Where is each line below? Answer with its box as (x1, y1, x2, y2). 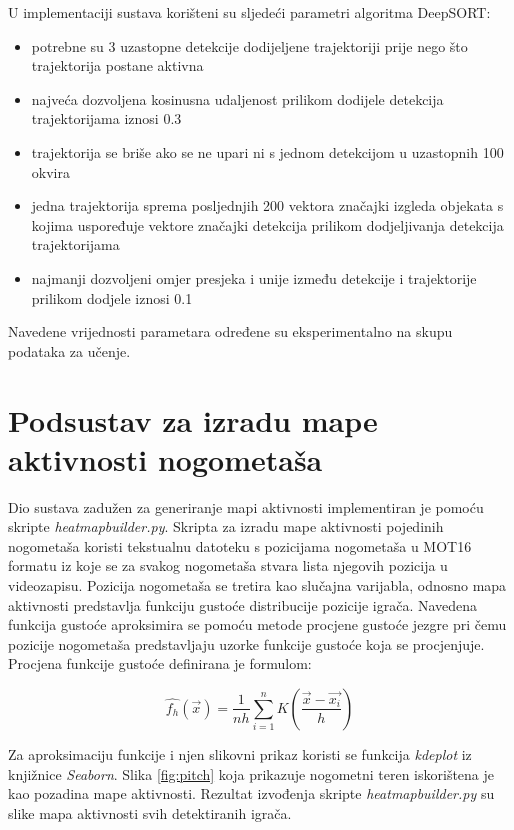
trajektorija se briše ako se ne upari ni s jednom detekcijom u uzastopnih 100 (31, 141, 504, 162)
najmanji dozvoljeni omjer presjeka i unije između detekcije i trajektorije (31, 267, 477, 288)
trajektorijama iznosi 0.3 (31, 108, 182, 129)
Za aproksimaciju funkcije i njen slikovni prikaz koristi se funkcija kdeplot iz (8, 743, 472, 764)
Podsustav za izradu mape (8, 399, 378, 440)
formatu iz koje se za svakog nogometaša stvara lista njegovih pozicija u (8, 555, 448, 576)
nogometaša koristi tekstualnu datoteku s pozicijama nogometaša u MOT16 (8, 535, 472, 556)
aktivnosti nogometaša (8, 438, 323, 479)
